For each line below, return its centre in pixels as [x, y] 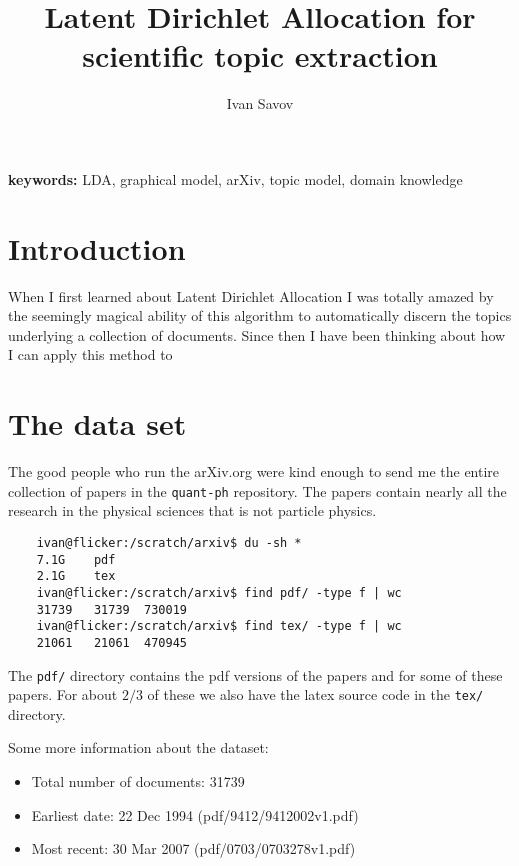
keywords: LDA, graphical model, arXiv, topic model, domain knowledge [235, 178]
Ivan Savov [260, 103]
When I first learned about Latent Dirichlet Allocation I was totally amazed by [251, 295]
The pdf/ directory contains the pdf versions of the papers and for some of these [255, 674]
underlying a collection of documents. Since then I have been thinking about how [257, 334]
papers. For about [63, 694]
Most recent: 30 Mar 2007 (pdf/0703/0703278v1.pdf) [193, 848]
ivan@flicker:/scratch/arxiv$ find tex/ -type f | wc [219, 626]
